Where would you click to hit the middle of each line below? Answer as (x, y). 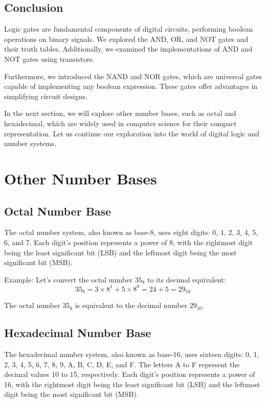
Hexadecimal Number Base (78, 333)
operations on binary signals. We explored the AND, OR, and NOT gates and (126, 39)
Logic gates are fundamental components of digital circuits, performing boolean (129, 29)
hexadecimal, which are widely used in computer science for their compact (120, 123)
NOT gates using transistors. (49, 58)
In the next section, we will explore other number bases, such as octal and (120, 113)
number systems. (30, 143)
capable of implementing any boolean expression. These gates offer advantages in (131, 86)
